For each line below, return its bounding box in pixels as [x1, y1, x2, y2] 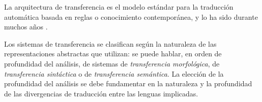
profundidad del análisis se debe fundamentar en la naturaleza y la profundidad [4, 78, 252, 89]
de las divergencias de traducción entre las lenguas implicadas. [4, 88, 198, 98]
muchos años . [4, 21, 48, 32]
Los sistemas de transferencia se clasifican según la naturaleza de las [4, 38, 217, 49]
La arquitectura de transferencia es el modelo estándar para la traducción [4, 2, 234, 12]
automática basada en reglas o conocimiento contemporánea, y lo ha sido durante [4, 11, 258, 22]
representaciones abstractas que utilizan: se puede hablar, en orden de [4, 48, 222, 59]
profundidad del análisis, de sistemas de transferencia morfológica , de [4, 58, 220, 69]
